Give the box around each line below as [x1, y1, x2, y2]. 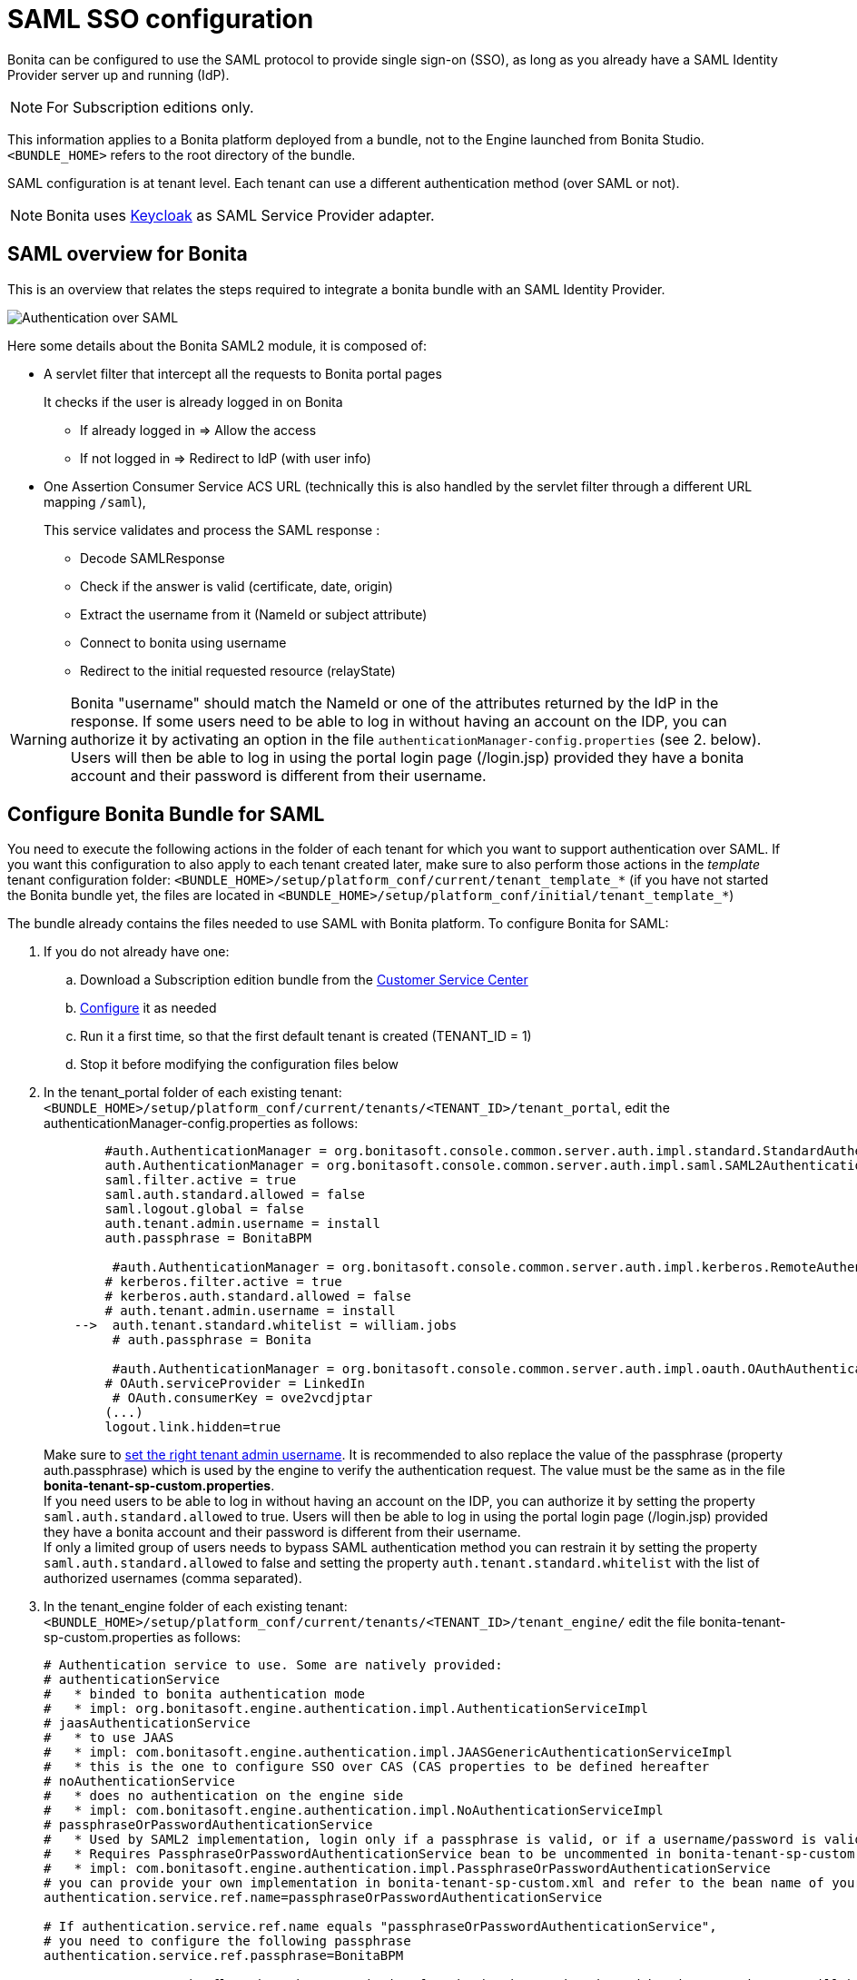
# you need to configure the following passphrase [44, 1934, 411, 1949]
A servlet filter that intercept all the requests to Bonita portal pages [44, 365, 442, 381]
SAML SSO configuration [7, 4, 314, 35]
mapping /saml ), [44, 493, 146, 510]
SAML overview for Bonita [7, 243, 248, 266]
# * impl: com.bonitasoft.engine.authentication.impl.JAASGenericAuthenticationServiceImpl [44, 1745, 733, 1760]
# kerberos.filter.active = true [104, 1274, 342, 1290]
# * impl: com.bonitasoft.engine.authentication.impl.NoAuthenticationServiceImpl [44, 1803, 664, 1818]
